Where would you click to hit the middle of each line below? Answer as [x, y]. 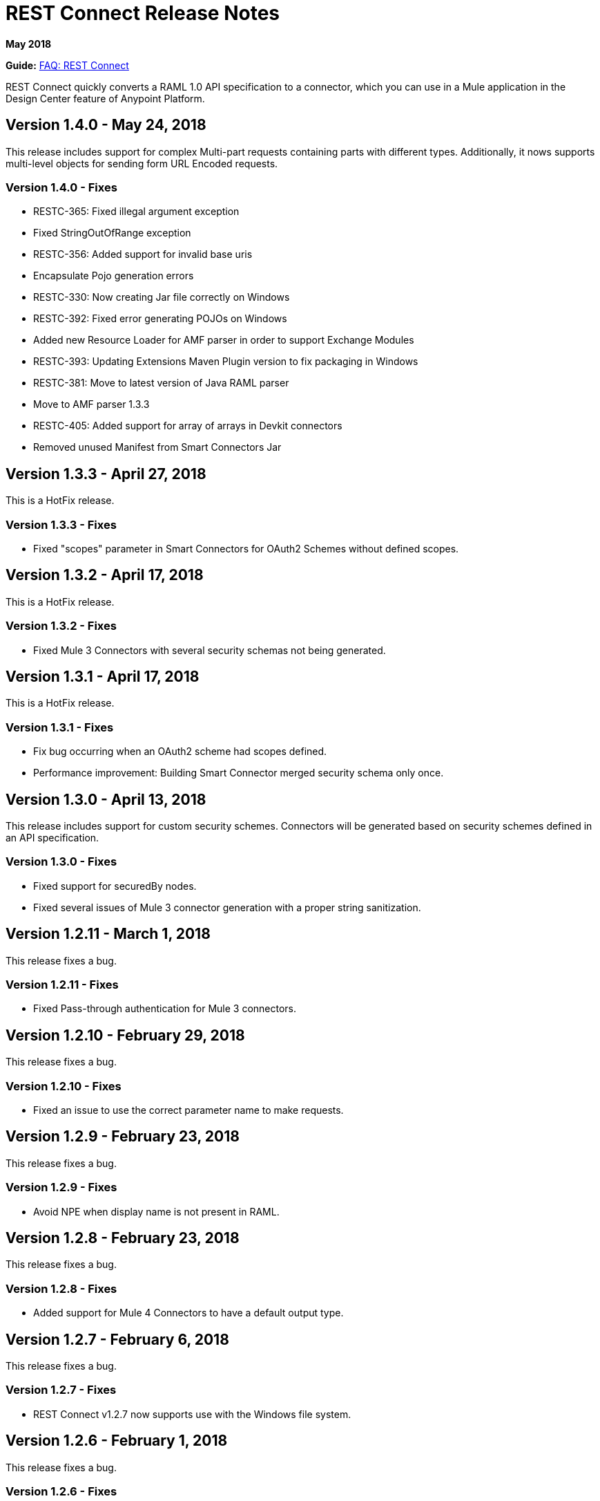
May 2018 [29, 44]
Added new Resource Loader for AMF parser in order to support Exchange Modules [224, 340]
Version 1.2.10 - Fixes [64, 1086]
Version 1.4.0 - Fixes [61, 187]
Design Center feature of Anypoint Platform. [105, 98]
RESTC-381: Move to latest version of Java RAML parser [161, 383]
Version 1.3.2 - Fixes [61, 626]
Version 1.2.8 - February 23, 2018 [123, 1238]
